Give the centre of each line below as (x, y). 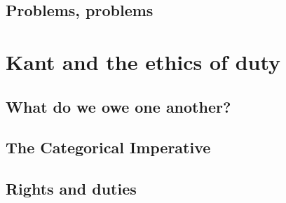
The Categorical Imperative (108, 147)
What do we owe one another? (118, 106)
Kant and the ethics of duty (143, 61)
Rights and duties (71, 189)
